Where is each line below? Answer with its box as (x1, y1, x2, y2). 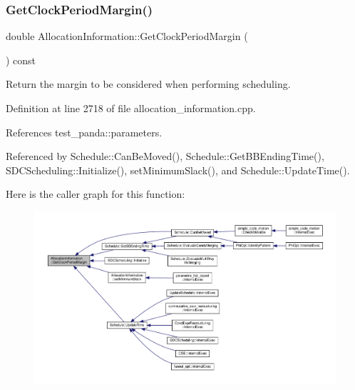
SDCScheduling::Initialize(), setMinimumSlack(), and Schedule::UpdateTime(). (6, 162, 350, 177)
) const (6, 52, 36, 67)
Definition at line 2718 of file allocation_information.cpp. (6, 101, 256, 115)
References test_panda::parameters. (6, 124, 163, 139)
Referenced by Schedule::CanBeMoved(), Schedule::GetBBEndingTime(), (6, 149, 324, 164)
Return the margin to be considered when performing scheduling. (6, 76, 291, 91)
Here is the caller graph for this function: (6, 186, 185, 201)
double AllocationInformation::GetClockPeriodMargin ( (6, 29, 248, 44)
